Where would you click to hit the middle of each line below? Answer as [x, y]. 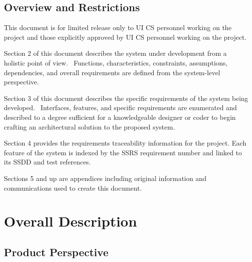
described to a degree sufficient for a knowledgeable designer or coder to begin [120, 117]
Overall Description [71, 221]
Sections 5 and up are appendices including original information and [105, 178]
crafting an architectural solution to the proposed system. [89, 126]
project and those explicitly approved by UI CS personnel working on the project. [125, 37]
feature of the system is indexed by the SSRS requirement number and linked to [123, 152]
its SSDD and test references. [47, 162]
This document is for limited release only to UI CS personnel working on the [118, 27]
